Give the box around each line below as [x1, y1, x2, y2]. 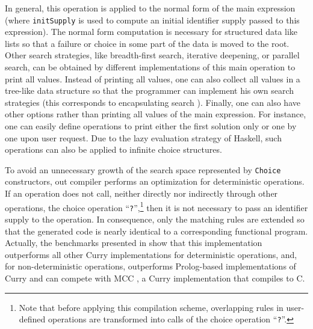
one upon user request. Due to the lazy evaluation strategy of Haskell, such [5, 131, 282, 144]
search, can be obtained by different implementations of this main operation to [5, 61, 296, 73]
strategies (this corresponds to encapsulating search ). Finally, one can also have [5, 96, 300, 108]
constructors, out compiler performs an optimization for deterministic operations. [5, 175, 305, 188]
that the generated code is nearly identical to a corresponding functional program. [5, 224, 308, 237]
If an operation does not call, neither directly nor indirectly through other [5, 187, 278, 200]
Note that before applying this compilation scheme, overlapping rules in [19, 301, 284, 313]
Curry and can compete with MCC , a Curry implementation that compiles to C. [5, 271, 305, 284]
